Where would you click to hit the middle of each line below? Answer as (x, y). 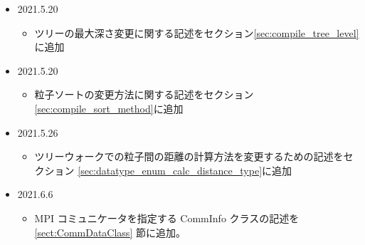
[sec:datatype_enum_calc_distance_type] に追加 (185, 170)
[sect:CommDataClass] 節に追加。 (110, 232)
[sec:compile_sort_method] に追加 (109, 108)
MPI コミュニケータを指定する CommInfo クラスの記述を (167, 218)
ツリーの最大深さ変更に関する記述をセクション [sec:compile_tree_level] (197, 32)
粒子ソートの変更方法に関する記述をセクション (144, 94)
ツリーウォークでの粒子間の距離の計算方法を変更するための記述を (189, 156)
